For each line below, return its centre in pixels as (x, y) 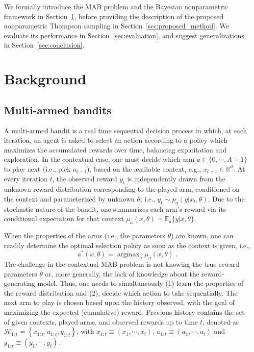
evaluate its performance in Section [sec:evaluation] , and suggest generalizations (124, 35)
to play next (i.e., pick (37, 168)
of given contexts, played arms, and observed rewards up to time (101, 321)
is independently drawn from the (176, 179)
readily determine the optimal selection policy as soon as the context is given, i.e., (127, 245)
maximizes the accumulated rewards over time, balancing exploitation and (115, 149)
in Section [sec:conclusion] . (44, 45)
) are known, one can (202, 235)
